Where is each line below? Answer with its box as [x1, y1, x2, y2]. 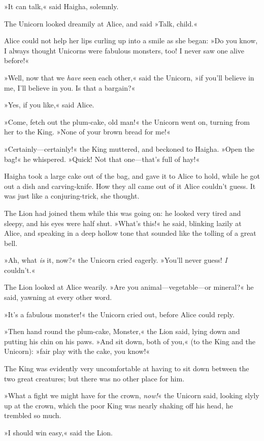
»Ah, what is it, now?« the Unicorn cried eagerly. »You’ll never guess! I [4, 255, 227, 265]
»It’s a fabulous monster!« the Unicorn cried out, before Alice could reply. [4, 309, 235, 319]
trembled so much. [4, 410, 61, 421]
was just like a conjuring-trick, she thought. [4, 190, 140, 201]
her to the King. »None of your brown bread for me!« [4, 126, 171, 137]
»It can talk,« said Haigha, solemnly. [4, 1, 119, 11]
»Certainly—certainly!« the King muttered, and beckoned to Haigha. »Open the [4, 143, 254, 154]
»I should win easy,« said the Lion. [4, 427, 113, 437]
